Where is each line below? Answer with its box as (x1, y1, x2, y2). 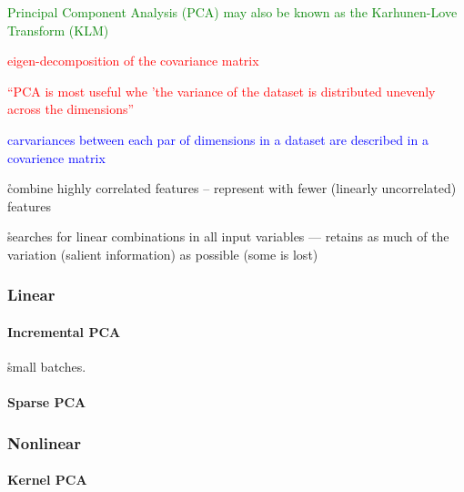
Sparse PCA (7, 393, 86, 412)
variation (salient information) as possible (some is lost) (7, 244, 318, 263)
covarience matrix (7, 148, 106, 167)
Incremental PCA (7, 322, 121, 341)
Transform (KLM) (7, 20, 109, 39)
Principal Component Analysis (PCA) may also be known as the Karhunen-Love (7, 3, 458, 21)
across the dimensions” (7, 99, 135, 118)
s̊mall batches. (7, 357, 86, 376)
